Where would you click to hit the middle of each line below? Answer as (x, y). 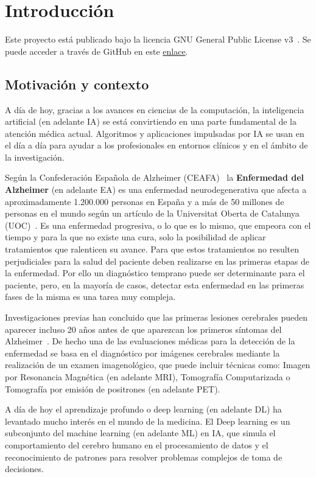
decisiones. (24, 469)
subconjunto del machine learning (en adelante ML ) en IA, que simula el (140, 433)
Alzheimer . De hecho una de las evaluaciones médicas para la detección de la (150, 341)
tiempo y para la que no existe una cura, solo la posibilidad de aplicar (135, 237)
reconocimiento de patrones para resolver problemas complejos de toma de (144, 457)
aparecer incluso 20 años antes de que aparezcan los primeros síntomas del (143, 329)
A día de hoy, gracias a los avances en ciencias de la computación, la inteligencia (155, 109)
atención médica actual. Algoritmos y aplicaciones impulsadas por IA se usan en (155, 133)
